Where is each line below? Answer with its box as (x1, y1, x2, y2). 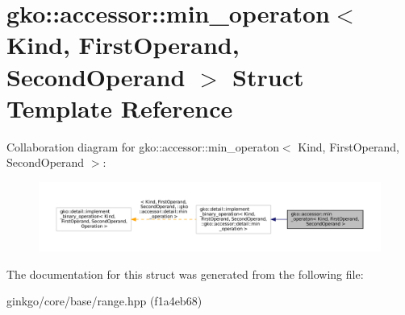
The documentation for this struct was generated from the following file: (6, 265, 364, 282)
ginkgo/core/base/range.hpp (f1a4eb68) (6, 292, 202, 309)
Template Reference (6, 91, 233, 124)
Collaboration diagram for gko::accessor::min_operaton (6, 138, 279, 155)
